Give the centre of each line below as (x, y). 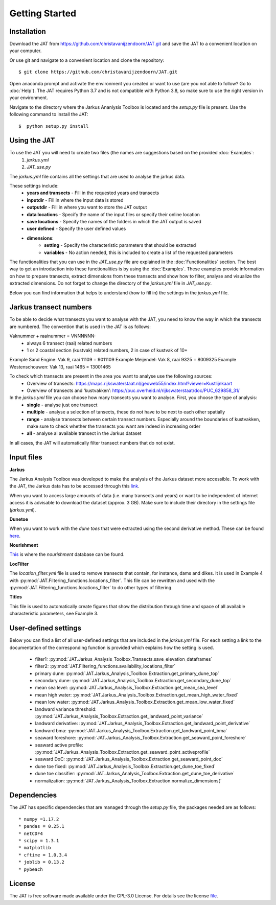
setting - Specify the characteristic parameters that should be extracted (120, 245)
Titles (16, 597)
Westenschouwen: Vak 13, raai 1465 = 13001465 (60, 367)
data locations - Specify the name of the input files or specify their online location (113, 214)
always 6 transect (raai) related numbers (70, 343)
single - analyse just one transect (62, 405)
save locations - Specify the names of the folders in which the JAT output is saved (114, 222)
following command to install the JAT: (49, 114)
